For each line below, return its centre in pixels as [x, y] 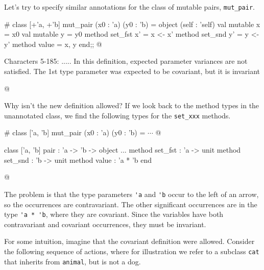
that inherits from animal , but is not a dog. [73, 261]
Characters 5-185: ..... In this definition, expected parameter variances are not [126, 61]
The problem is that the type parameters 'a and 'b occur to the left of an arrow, [131, 194]
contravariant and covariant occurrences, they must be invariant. [105, 224]
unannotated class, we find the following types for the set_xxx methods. [117, 115]
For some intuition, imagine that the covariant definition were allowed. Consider [129, 241]
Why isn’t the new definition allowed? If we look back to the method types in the [132, 105]
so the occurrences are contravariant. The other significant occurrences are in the [131, 204]
